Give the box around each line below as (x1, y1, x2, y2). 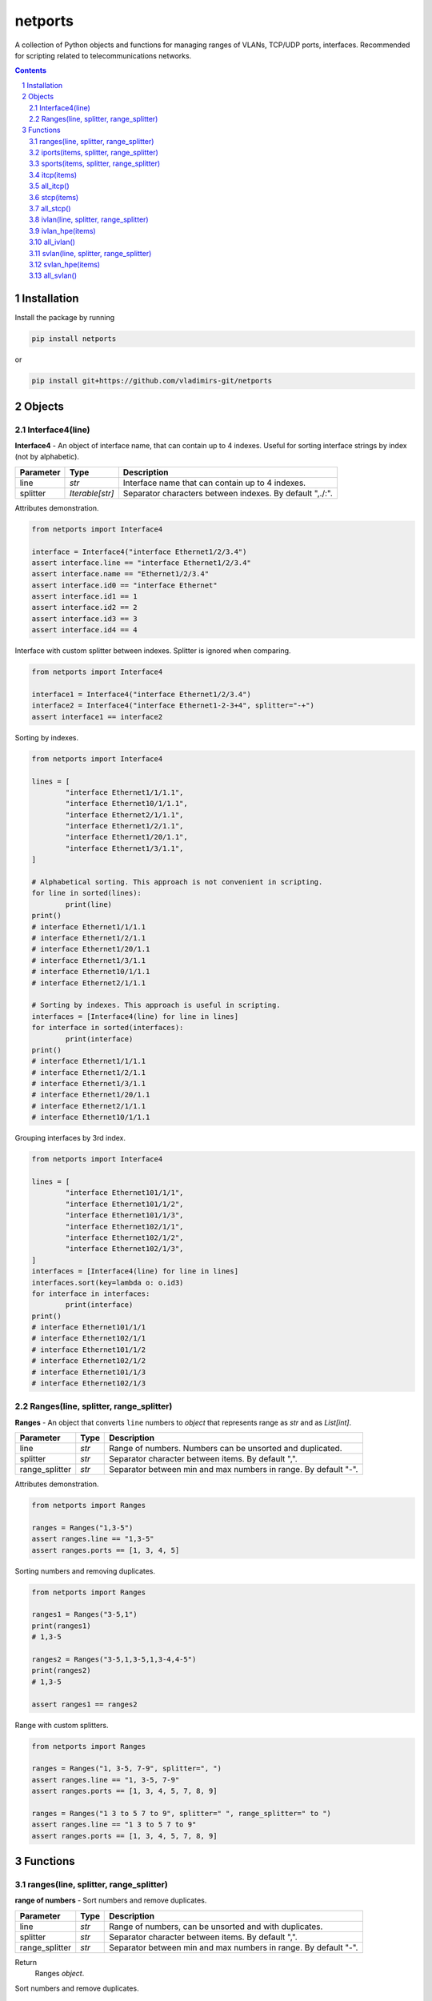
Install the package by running (14, 313, 115, 323)
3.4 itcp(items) (29, 170, 78, 179)
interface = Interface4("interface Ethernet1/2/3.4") (31, 547, 247, 556)
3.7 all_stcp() (29, 204, 71, 214)
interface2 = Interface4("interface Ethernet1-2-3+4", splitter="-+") (31, 701, 315, 710)
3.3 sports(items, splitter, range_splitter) (29, 158, 161, 168)
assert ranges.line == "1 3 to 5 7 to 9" (31, 1820, 197, 1829)
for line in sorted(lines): (31, 888, 142, 898)
